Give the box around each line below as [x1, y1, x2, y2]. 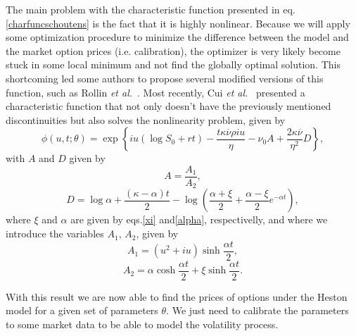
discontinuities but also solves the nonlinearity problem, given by [6, 112, 286, 127]
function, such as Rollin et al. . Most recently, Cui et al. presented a [6, 85, 305, 99]
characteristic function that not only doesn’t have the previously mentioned [6, 99, 331, 113]
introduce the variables [6, 226, 104, 241]
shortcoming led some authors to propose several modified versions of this [6, 70, 324, 85]
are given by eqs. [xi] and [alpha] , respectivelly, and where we [70, 212, 328, 227]
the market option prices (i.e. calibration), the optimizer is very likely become [6, 43, 341, 58]
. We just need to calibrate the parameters [166, 303, 349, 318]
